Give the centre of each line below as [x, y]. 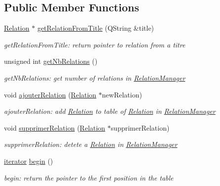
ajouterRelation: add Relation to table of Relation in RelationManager [110, 111]
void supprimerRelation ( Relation [55, 127]
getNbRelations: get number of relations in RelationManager [95, 77]
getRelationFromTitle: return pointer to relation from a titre [95, 44]
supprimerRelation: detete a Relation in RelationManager [91, 144]
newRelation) [122, 94]
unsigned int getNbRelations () [51, 61]
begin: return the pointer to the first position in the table [89, 177]
